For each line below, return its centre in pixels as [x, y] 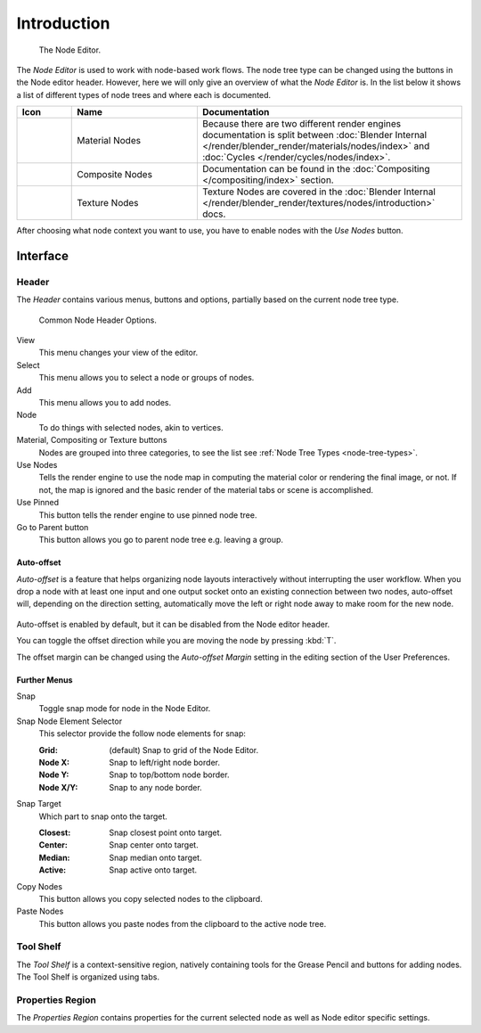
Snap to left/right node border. [164, 762]
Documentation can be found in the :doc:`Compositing [316, 169]
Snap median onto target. [155, 857]
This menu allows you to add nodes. [105, 402]
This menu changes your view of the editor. [118, 353]
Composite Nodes [115, 175]
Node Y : [54, 775]
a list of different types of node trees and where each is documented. [144, 94]
